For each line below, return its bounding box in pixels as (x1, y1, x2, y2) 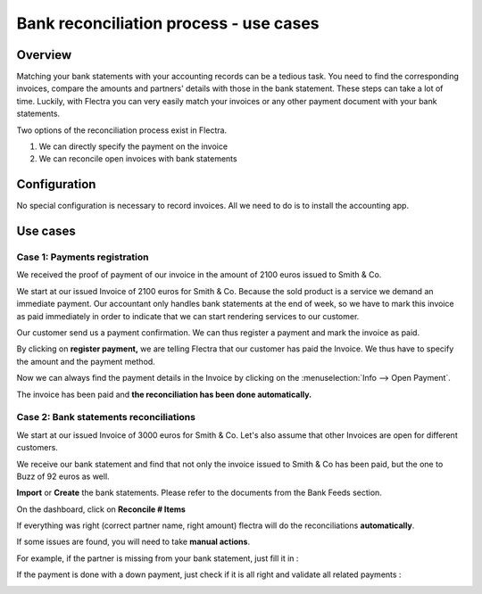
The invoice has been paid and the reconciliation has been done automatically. (16, 389, 312, 400)
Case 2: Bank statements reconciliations (16, 411, 196, 424)
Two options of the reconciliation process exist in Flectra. (16, 125, 228, 136)
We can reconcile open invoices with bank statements (38, 153, 237, 164)
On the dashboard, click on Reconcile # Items (16, 504, 187, 515)
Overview (16, 47, 72, 62)
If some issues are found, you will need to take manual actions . (16, 536, 250, 548)
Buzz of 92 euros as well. (16, 471, 111, 482)
